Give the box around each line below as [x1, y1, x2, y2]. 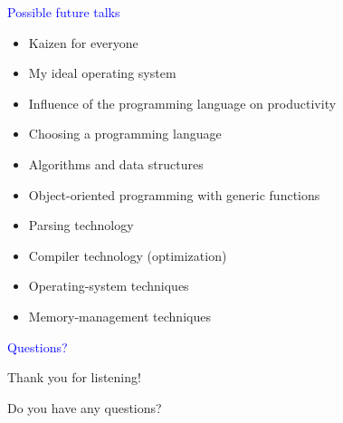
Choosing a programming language [28, 124, 222, 143]
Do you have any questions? [7, 398, 162, 417]
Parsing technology [28, 216, 134, 235]
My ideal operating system [28, 63, 176, 82]
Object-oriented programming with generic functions [28, 185, 320, 204]
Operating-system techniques [28, 276, 189, 295]
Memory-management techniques [28, 306, 211, 325]
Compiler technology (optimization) [28, 245, 227, 264]
